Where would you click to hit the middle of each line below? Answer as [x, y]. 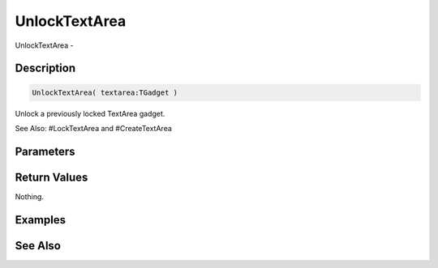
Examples [41, 220]
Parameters [45, 151]
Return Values [52, 177]
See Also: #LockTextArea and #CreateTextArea [93, 128]
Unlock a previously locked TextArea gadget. [90, 113]
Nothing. [30, 196]
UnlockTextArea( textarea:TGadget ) [105, 92]
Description [45, 68]
